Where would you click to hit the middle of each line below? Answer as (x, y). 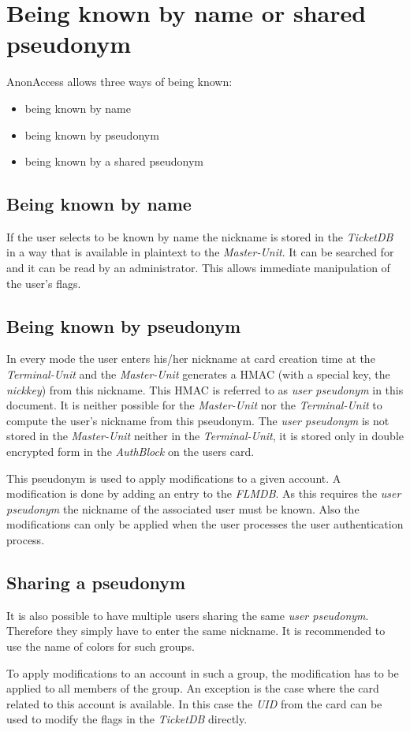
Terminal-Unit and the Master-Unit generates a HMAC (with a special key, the (198, 374)
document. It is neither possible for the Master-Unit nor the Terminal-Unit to (194, 405)
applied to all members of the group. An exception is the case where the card (193, 688)
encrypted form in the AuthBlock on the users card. (130, 452)
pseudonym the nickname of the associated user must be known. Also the (183, 508)
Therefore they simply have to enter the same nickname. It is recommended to (196, 631)
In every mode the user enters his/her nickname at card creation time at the (191, 359)
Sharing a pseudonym (96, 582)
